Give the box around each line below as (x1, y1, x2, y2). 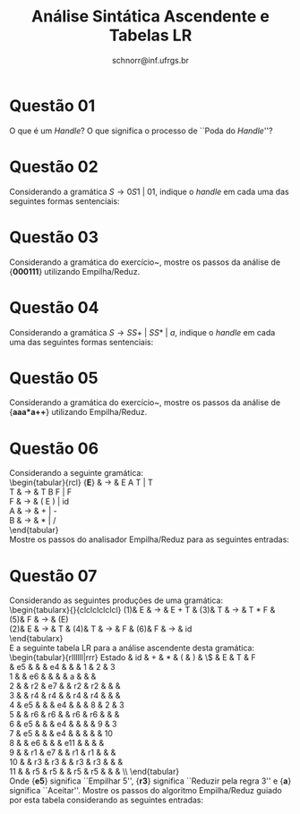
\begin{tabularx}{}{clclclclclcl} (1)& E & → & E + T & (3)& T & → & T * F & (9, 605, 276, 615)
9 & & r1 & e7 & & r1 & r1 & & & (9, 747, 116, 758)
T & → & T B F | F (9, 487, 73, 497)
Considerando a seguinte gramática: (9, 468, 143, 479)
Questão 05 (9, 368, 99, 388)
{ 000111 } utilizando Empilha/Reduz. (9, 266, 141, 276)
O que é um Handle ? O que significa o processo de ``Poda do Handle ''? (9, 125, 273, 136)
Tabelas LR (108, 25, 193, 46)
